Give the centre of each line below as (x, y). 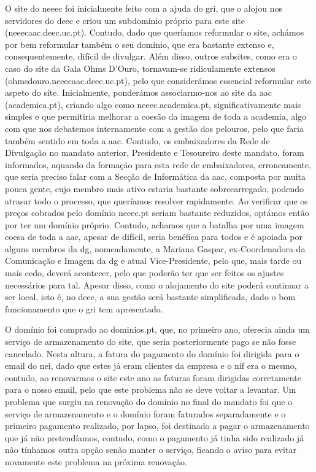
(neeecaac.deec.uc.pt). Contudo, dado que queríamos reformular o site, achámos (155, 32)
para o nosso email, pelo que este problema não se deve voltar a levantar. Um (151, 389)
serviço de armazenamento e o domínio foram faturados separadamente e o (145, 413)
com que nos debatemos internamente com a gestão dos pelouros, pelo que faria (154, 128)
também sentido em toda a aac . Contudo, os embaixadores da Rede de (137, 140)
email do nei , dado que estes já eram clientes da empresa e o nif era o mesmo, (151, 366)
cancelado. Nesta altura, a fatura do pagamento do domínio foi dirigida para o (152, 353)
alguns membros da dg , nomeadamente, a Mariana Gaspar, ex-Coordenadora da (155, 248)
